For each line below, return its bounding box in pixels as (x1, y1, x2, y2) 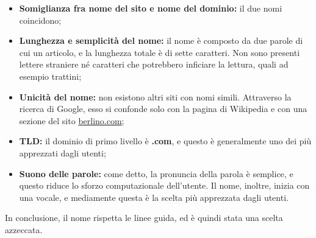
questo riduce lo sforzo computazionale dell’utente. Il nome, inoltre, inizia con (19, 179, 310, 192)
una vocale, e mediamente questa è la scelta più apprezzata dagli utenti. (19, 191, 289, 203)
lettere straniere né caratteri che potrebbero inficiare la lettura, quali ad (19, 58, 289, 71)
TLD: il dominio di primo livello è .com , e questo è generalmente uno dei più (19, 135, 312, 147)
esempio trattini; (19, 69, 82, 82)
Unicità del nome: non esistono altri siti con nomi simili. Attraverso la (19, 90, 292, 103)
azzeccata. (5, 223, 43, 236)
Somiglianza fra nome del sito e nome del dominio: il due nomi (19, 2, 282, 14)
